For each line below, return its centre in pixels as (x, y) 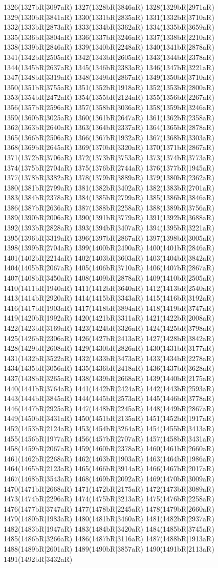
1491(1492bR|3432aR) (38, 559)
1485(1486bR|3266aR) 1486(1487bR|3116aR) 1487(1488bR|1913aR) (109, 539)
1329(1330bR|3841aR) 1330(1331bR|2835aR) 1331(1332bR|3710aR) (109, 17)
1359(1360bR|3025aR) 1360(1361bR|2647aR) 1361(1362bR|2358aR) (109, 117)
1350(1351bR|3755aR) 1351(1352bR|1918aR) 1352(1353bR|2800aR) (109, 87)
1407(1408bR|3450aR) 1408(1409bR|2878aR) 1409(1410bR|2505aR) (109, 278)
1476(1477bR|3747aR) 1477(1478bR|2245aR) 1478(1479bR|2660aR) (109, 508)
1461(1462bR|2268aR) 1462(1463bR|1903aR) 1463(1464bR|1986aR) (109, 458)
